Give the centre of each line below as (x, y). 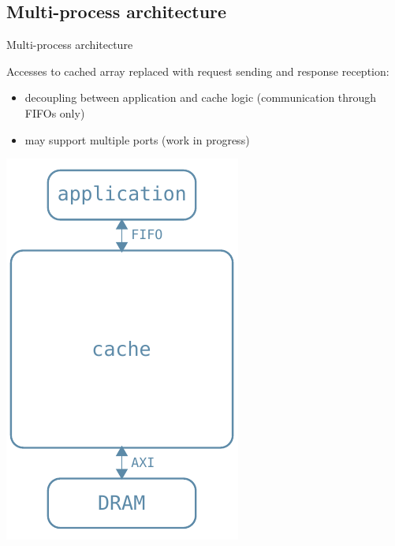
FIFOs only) (55, 112)
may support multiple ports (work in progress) (137, 139)
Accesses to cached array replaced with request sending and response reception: (198, 71)
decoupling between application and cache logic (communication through (201, 97)
